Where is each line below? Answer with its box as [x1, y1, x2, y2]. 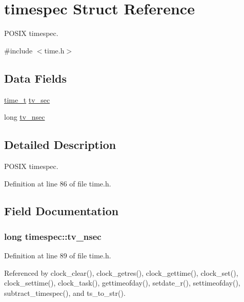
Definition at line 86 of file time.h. [4, 178, 111, 188]
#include [4, 45, 33, 55]
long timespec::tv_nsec [4, 230, 101, 242]
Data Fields [4, 70, 67, 86]
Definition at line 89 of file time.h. [4, 250, 111, 261]
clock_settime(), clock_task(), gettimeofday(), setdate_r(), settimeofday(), [4, 277, 240, 288]
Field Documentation [4, 203, 119, 219]
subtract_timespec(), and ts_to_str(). [4, 287, 126, 298]
